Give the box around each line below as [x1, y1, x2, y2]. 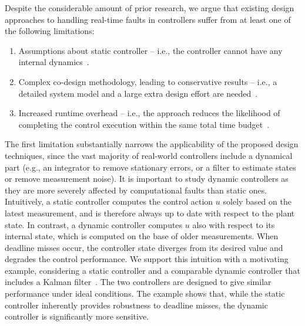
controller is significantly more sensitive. [5, 310, 149, 322]
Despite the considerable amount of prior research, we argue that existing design [5, 2, 294, 13]
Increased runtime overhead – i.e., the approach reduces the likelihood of [18, 107, 280, 119]
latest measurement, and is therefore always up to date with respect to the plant [5, 206, 295, 219]
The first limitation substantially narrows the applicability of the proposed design [5, 138, 299, 150]
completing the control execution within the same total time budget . [18, 118, 270, 130]
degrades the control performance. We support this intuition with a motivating [5, 253, 289, 265]
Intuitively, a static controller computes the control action [5, 195, 213, 208]
